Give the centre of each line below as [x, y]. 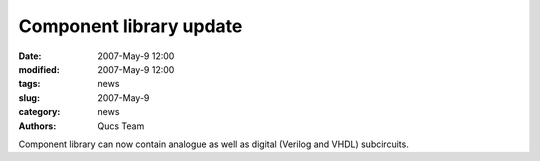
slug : [29, 97]
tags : [29, 84]
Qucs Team [121, 126]
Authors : [37, 126]
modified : [39, 69]
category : [39, 112]
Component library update [130, 26]
